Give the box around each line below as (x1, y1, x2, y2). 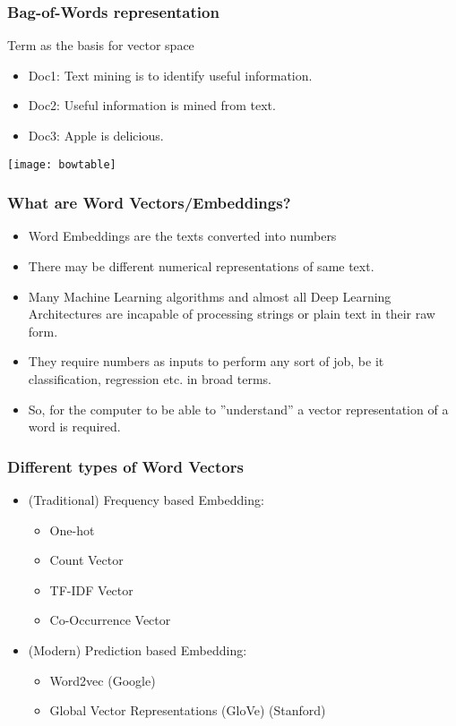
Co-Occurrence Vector (49, 611, 171, 629)
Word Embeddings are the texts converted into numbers (28, 226, 337, 245)
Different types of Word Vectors (7, 455, 244, 477)
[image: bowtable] (7, 158, 116, 171)
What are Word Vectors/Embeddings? (7, 192, 291, 214)
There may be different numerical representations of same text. (28, 257, 374, 276)
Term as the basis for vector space (7, 36, 194, 55)
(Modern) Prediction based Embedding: (28, 641, 247, 659)
